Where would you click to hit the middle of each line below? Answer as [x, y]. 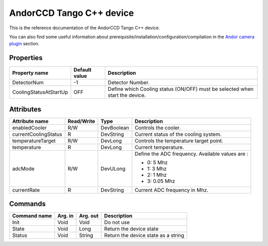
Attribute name [31, 121]
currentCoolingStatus [37, 134]
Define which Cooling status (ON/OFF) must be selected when [180, 89]
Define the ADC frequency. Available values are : [191, 154]
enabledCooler [30, 127]
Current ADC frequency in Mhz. [171, 190]
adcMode [23, 169]
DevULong [113, 169]
